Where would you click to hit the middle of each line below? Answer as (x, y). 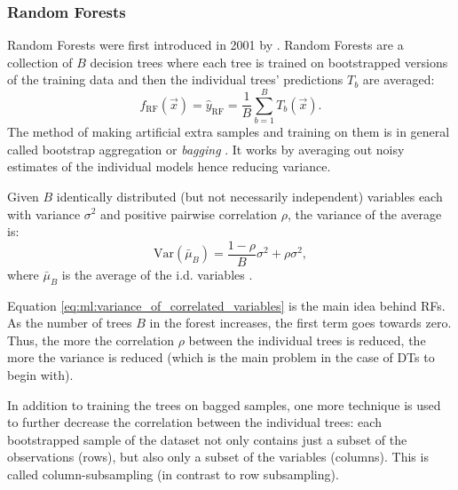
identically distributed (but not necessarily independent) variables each (249, 196)
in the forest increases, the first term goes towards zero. (300, 323)
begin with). (40, 374)
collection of (40, 62)
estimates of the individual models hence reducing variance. (169, 166)
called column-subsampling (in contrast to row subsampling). (173, 474)
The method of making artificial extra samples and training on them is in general (229, 132)
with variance (44, 213)
